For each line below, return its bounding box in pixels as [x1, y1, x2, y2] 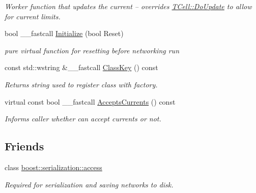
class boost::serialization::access [5, 162, 102, 172]
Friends [5, 138, 44, 154]
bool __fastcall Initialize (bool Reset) [5, 28, 124, 39]
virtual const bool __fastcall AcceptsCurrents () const [5, 96, 176, 107]
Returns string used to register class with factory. [5, 79, 158, 89]
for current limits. [5, 11, 61, 21]
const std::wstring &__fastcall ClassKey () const [5, 62, 158, 73]
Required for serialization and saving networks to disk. [5, 179, 174, 189]
